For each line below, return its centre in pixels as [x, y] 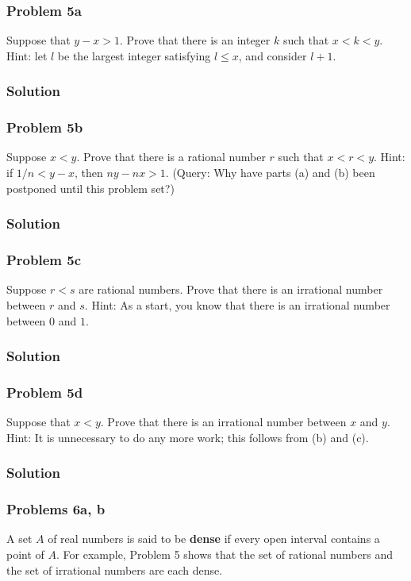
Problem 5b [45, 127]
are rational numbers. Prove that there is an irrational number [231, 289]
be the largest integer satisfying [134, 55]
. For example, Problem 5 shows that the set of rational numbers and [225, 554]
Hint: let [27, 55]
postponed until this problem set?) [90, 188]
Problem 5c [44, 260]
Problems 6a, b [56, 509]
